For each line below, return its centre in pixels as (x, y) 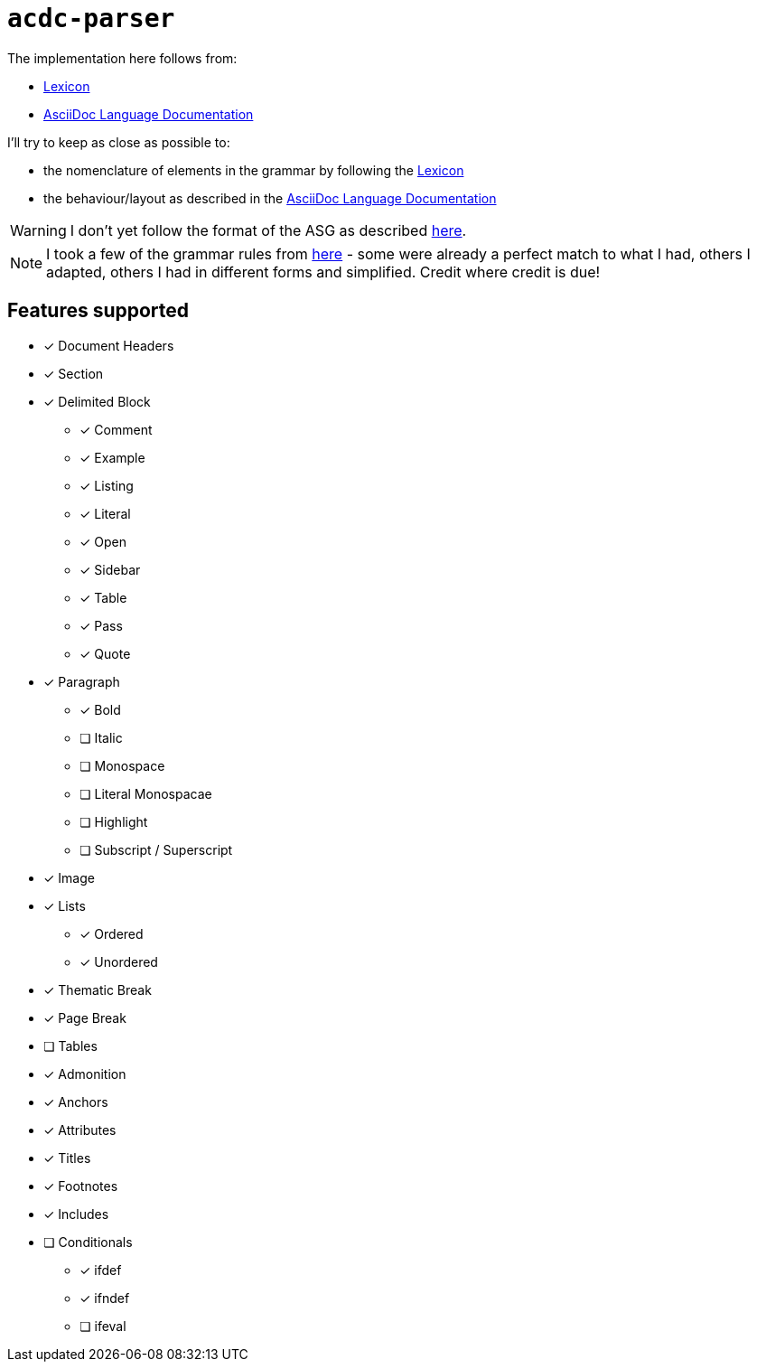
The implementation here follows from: (122, 58)
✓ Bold (100, 709)
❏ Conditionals (88, 1242)
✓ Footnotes (81, 1186)
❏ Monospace (122, 765)
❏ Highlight (114, 821)
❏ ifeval (103, 1326)
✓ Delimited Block (97, 401)
